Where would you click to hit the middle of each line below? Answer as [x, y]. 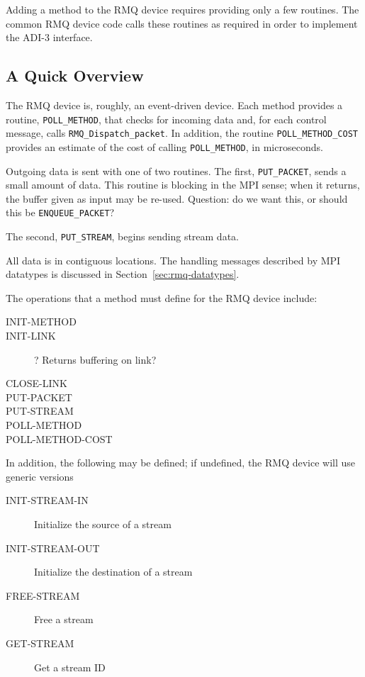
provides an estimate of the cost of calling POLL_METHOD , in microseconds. [164, 146]
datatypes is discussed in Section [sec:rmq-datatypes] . [123, 274]
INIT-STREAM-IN [47, 500]
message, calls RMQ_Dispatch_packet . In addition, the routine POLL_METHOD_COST [182, 133]
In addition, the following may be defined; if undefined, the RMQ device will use [181, 463]
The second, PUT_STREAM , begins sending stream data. [122, 236]
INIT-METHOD [41, 321]
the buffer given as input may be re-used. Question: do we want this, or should [177, 198]
